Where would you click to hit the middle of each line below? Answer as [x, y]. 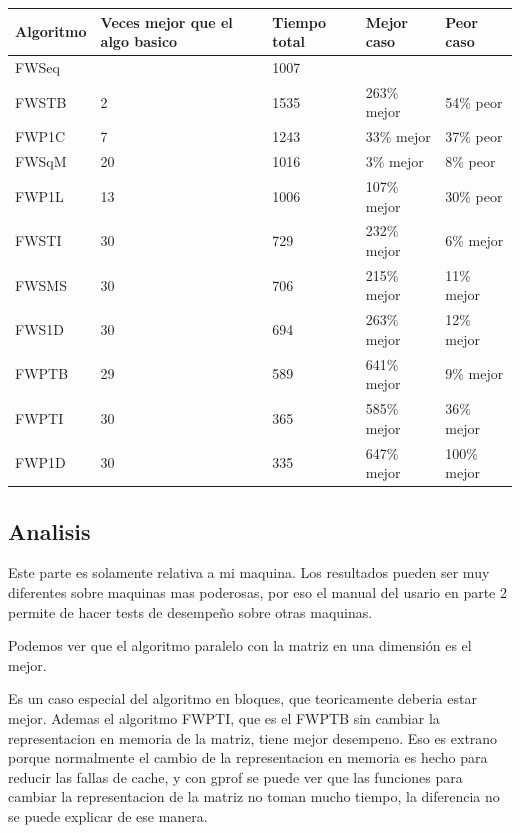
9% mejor [474, 373]
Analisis [49, 530]
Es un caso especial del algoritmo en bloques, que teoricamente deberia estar [242, 698]
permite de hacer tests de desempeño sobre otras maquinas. [190, 611]
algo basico [139, 41]
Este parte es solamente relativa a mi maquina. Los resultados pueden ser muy [249, 572]
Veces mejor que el [166, 21]
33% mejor [398, 136]
